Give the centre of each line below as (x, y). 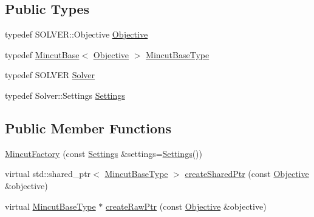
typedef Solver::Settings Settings (65, 95)
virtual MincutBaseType (50, 206)
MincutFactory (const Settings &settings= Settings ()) (104, 153)
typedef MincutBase (42, 54)
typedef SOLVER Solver (50, 75)
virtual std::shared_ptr (48, 174)
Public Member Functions (88, 128)
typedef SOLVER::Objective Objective (77, 34)
